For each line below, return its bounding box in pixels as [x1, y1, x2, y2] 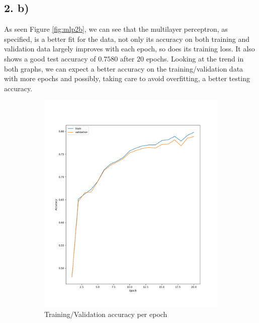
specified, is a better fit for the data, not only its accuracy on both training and [4, 33, 250, 44]
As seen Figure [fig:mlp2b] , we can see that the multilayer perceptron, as [4, 24, 228, 34]
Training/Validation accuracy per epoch [44, 309, 167, 319]
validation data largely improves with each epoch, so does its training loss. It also [4, 43, 255, 54]
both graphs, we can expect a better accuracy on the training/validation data [4, 63, 243, 74]
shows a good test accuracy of [4, 53, 96, 63]
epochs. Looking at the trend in [146, 53, 244, 63]
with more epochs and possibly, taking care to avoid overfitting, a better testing [4, 73, 250, 84]
